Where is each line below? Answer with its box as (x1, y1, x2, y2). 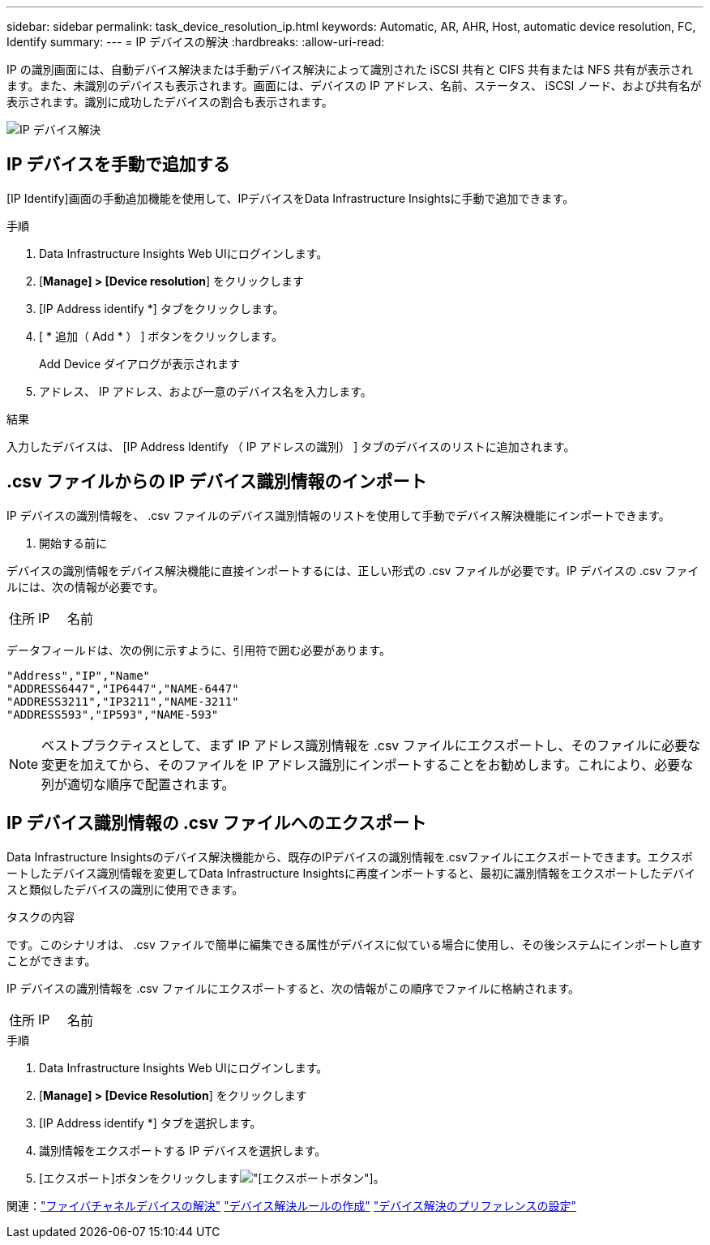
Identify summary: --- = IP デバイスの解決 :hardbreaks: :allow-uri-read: (6, 35, 385, 49)
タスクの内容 (6, 909, 75, 924)
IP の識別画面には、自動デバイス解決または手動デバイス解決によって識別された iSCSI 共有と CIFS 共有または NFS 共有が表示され (6, 62, 693, 76)
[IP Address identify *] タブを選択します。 (39, 1115, 262, 1130)
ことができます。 (6, 953, 96, 968)
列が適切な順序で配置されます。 (41, 775, 235, 792)
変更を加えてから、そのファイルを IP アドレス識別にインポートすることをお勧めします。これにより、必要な (41, 756, 694, 773)
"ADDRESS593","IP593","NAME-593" (6, 707, 219, 721)
